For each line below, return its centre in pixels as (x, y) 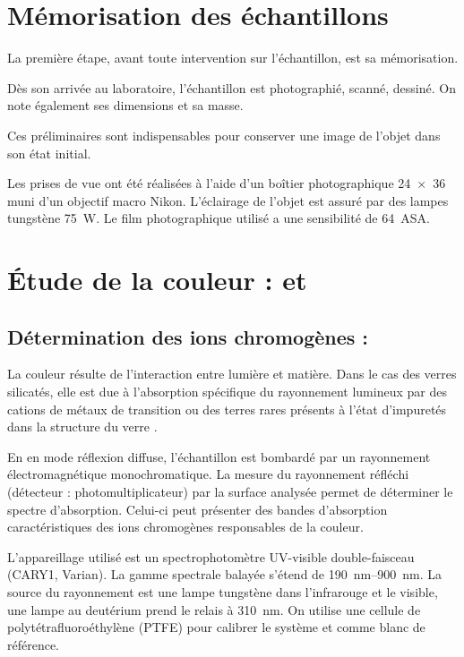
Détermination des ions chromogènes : (188, 336)
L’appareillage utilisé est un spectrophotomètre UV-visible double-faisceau (211, 556)
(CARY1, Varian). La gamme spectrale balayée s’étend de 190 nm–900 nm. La (224, 574)
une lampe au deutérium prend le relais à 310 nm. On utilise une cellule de (214, 609)
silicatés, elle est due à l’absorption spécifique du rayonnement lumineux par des (227, 392)
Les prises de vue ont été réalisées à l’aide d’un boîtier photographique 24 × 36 (227, 183)
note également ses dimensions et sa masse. (125, 105)
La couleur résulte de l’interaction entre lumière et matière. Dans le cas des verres (232, 374)
